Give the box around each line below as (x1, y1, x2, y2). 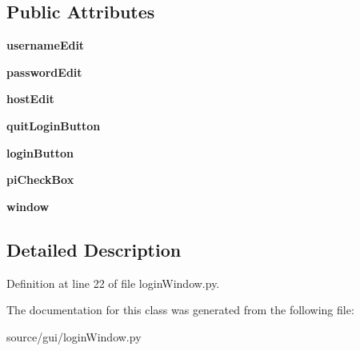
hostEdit (6, 90, 54, 107)
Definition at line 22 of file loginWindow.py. (6, 274, 220, 291)
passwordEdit (6, 63, 82, 80)
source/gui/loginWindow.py (6, 328, 142, 345)
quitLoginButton (6, 117, 101, 134)
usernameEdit (6, 37, 85, 54)
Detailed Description (6, 237, 182, 261)
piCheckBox (6, 171, 74, 188)
